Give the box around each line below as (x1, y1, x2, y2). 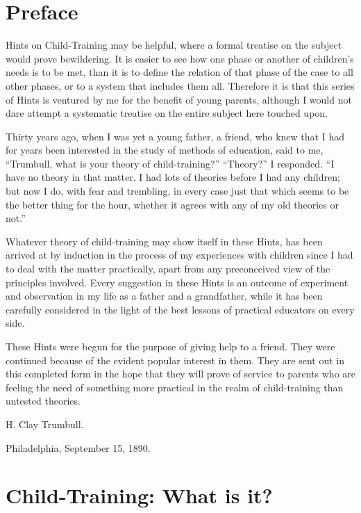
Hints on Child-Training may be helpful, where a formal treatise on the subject (6, 38, 342, 52)
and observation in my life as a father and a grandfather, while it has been (6, 288, 323, 303)
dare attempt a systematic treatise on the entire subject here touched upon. (6, 106, 328, 120)
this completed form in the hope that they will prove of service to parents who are (6, 366, 356, 381)
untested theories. (6, 393, 81, 408)
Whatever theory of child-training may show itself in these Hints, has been (6, 234, 323, 248)
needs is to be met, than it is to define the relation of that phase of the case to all (6, 65, 353, 79)
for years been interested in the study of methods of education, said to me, (6, 142, 324, 157)
